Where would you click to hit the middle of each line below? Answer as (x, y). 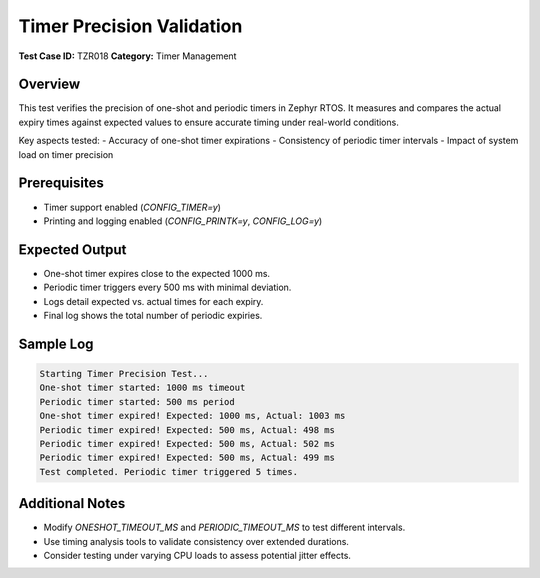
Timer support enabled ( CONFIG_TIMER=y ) (132, 207)
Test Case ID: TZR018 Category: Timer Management (127, 56)
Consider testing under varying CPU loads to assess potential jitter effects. (197, 556)
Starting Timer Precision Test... (124, 373)
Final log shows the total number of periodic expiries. (153, 315)
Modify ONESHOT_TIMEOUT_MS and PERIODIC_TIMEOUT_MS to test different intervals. (224, 527)
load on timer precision (66, 154)
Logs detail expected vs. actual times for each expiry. (153, 301)
